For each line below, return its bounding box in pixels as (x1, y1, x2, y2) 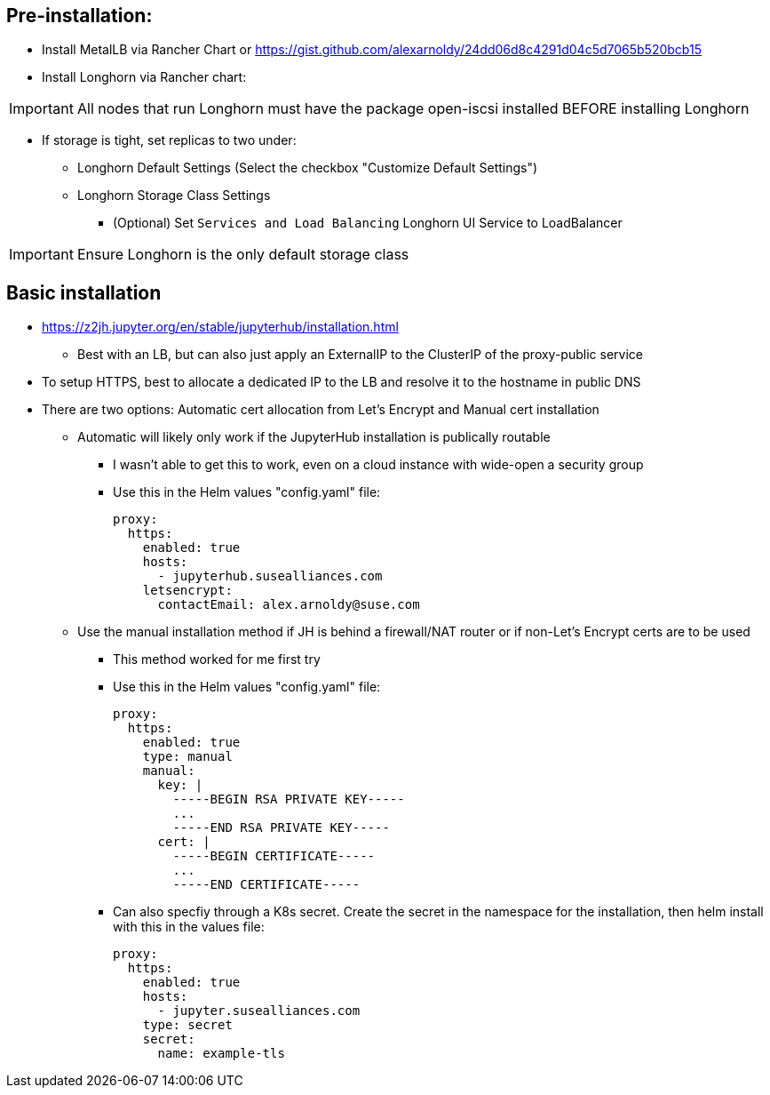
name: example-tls (157, 1046, 285, 1061)
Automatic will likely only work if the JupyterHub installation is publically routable (77, 429, 551, 445)
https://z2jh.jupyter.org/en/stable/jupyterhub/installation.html (42, 319, 399, 335)
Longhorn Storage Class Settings (77, 188, 271, 204)
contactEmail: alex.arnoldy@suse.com (157, 597, 420, 612)
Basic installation (6, 281, 162, 304)
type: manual (142, 749, 233, 764)
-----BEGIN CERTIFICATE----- (172, 849, 376, 864)
